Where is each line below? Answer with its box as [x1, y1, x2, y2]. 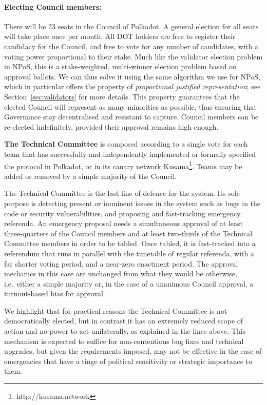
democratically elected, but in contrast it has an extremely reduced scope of [4, 315, 243, 326]
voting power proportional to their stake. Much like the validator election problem [4, 51, 263, 62]
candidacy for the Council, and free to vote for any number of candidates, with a [4, 40, 258, 51]
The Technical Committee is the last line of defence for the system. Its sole [4, 188, 240, 198]
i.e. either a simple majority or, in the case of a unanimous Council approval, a [4, 278, 254, 289]
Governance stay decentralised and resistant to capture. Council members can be [4, 111, 259, 122]
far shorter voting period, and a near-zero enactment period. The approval [4, 258, 238, 269]
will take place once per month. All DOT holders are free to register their [4, 31, 236, 42]
